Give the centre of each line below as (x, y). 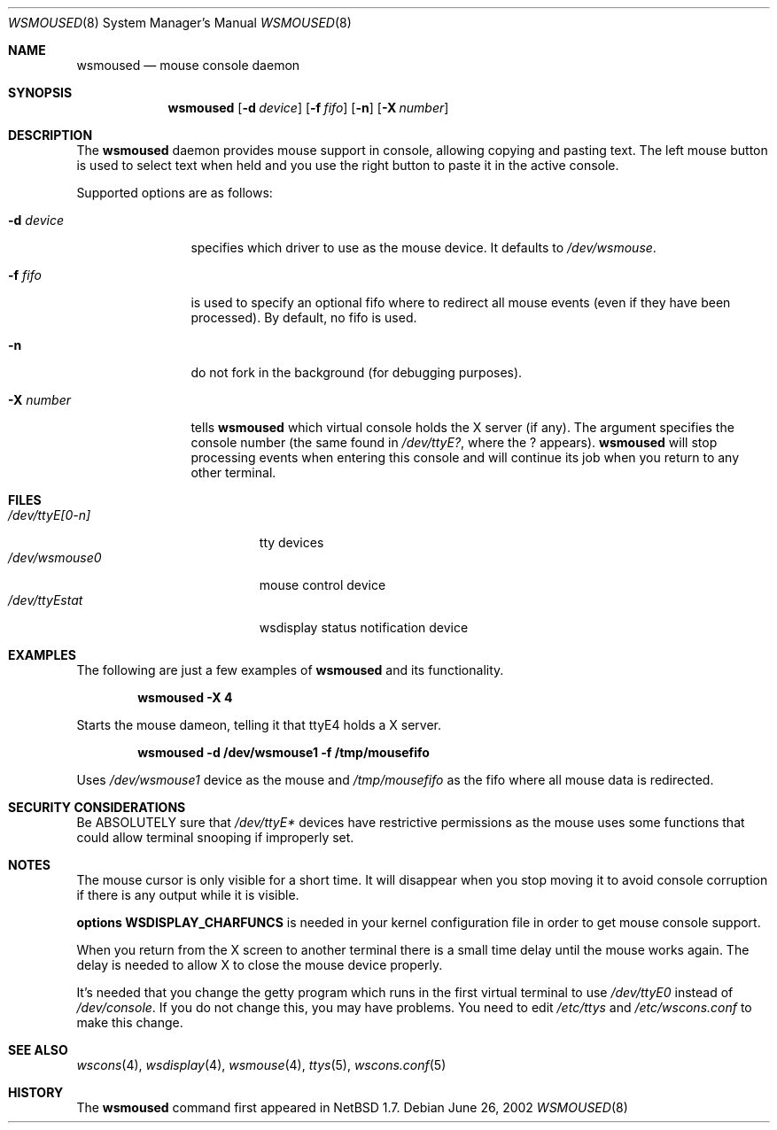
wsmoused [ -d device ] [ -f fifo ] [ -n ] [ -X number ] (308, 108)
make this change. (130, 1022)
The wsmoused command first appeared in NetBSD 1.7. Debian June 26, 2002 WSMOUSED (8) (352, 1107)
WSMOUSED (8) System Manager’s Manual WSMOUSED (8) (180, 23)
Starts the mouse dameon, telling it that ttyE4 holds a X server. (259, 725)
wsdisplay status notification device (364, 627)
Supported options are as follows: (175, 193)
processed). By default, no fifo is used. (304, 317)
